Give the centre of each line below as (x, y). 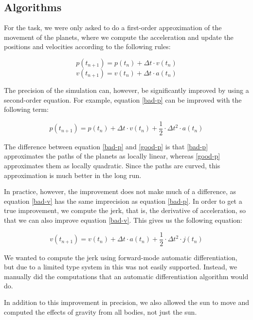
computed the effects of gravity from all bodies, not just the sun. (100, 311)
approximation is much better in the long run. (73, 175)
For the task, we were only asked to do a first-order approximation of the (113, 27)
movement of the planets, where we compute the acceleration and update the (119, 37)
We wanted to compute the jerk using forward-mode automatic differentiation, (121, 257)
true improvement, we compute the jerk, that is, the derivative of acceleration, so (125, 210)
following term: (26, 109)
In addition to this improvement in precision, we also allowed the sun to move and (126, 302)
